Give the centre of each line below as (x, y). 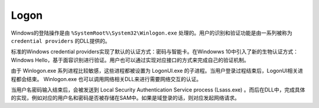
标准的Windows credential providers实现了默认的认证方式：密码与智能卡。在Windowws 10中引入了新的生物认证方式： (154, 52)
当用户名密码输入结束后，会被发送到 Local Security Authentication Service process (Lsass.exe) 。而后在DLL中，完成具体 (158, 90)
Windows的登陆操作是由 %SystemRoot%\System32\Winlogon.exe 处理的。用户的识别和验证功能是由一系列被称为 (152, 33)
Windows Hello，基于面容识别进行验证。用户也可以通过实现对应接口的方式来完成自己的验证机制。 (130, 60)
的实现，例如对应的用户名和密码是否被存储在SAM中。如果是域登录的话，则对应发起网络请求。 (126, 98)
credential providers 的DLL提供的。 (61, 41)
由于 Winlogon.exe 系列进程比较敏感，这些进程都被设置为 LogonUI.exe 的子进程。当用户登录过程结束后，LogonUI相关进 (157, 71)
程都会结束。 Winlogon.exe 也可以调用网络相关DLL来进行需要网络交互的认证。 (106, 79)
